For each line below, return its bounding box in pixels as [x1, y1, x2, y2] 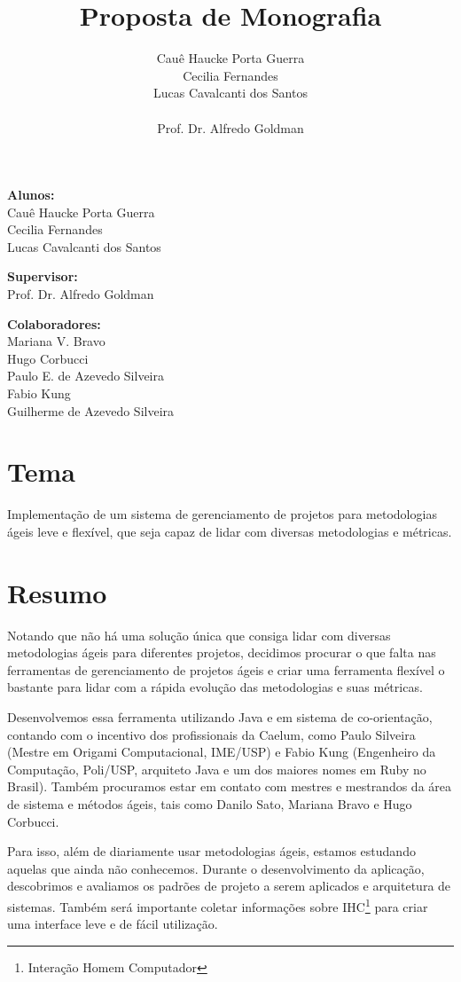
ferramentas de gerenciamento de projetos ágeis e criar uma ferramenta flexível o [7, 660, 445, 679]
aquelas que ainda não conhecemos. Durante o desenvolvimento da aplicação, [7, 859, 425, 877]
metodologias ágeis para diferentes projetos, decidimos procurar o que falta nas [7, 643, 436, 662]
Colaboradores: [7, 314, 101, 333]
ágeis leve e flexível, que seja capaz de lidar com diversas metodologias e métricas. [7, 522, 452, 540]
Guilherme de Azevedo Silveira [7, 401, 175, 420]
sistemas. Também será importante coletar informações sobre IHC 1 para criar [7, 894, 428, 915]
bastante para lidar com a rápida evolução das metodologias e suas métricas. [7, 678, 423, 696]
